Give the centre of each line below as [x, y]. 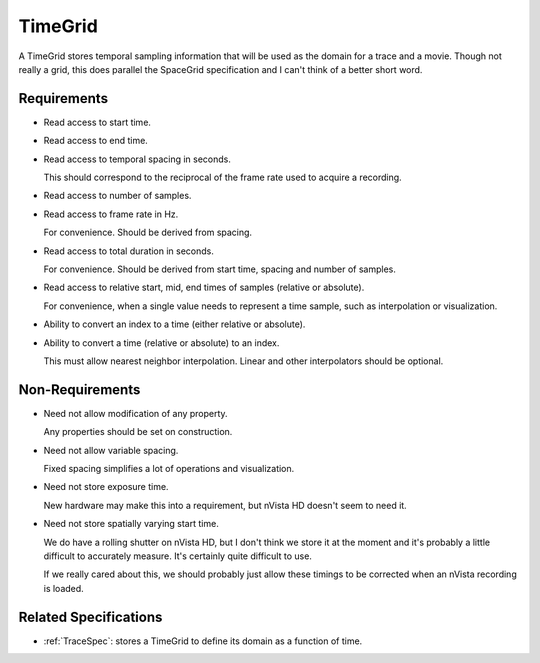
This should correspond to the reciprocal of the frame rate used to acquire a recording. [222, 177]
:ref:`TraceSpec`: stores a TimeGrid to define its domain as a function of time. [203, 641]
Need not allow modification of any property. [136, 413]
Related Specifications [90, 616]
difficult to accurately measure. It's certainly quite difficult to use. [177, 556]
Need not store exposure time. [106, 487]
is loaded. [63, 588]
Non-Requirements [79, 389]
